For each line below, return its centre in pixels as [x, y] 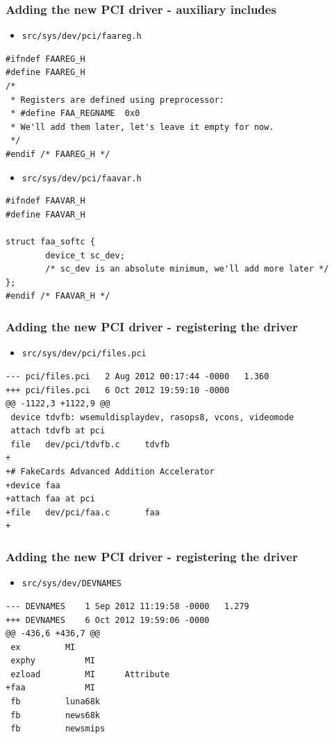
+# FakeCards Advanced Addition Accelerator [110, 472]
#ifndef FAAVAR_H [45, 201]
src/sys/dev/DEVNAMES [72, 584]
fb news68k [56, 715]
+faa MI [50, 688]
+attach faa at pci [50, 499]
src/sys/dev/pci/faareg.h [82, 36]
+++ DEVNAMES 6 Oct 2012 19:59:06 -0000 [108, 620]
